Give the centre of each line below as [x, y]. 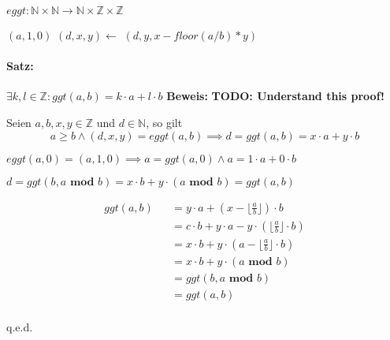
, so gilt [164, 122]
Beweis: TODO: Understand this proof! [275, 96]
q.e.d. [20, 326]
